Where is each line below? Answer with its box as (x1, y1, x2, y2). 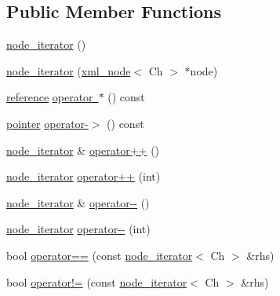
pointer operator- (6, 115, 89, 131)
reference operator (6, 89, 93, 105)
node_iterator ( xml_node (6, 62, 131, 79)
